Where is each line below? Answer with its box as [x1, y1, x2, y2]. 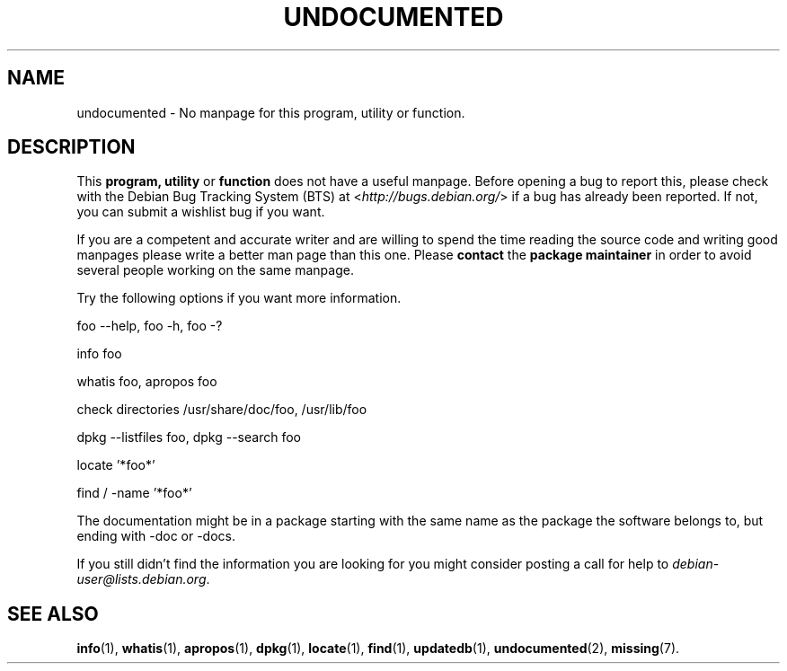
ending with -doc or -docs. [76, 528, 235, 544]
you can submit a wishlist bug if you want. [76, 204, 325, 220]
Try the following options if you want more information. [76, 290, 402, 306]
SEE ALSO [7, 602, 99, 625]
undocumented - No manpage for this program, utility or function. [76, 104, 465, 120]
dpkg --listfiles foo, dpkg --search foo [76, 429, 301, 446]
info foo [76, 346, 122, 362]
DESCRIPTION [7, 136, 136, 159]
